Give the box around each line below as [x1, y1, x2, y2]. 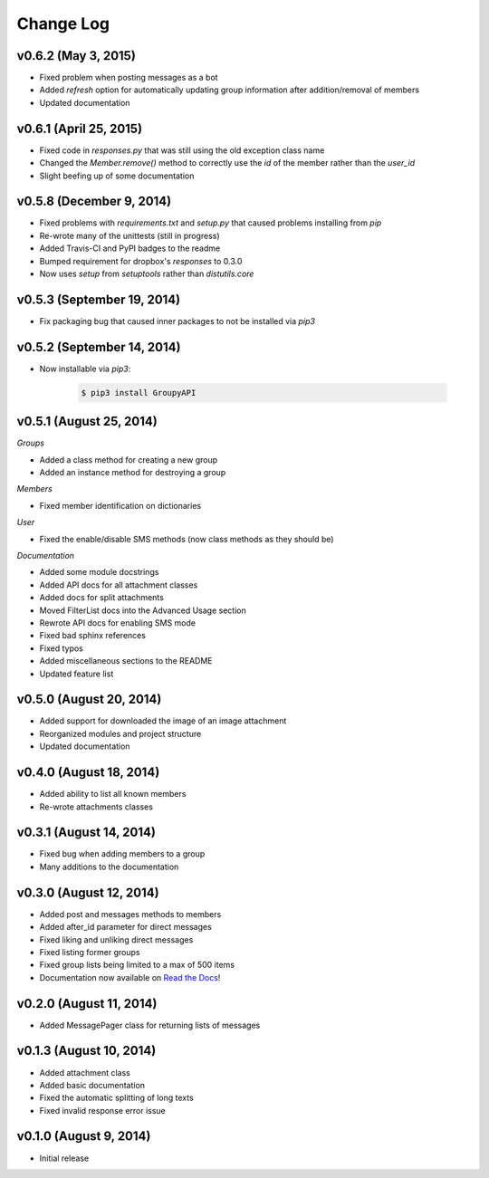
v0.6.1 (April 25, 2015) [16, 120, 143, 136]
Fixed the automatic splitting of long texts [39, 1092, 194, 1104]
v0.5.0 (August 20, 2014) [16, 692, 162, 707]
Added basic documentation [39, 1079, 145, 1090]
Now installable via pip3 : [39, 363, 131, 374]
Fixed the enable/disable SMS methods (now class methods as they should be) [39, 533, 334, 544]
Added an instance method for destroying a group [39, 467, 226, 478]
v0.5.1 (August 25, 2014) [16, 414, 158, 429]
